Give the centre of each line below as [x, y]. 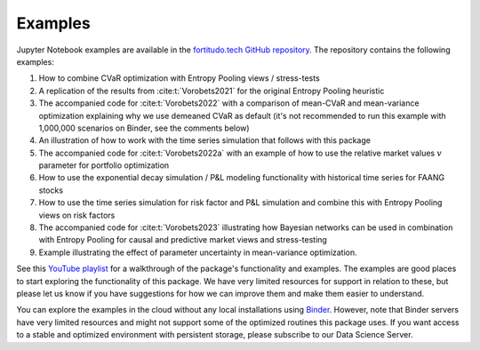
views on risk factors [77, 215]
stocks [51, 190]
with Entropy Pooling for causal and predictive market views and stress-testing [183, 240]
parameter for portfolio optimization [104, 165]
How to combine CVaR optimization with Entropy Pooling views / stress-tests [179, 78]
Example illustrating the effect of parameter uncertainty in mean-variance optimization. [198, 252]
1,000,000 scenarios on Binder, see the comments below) [144, 128]
